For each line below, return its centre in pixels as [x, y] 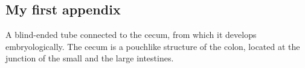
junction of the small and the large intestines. [90, 58]
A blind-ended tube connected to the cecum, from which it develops [131, 34]
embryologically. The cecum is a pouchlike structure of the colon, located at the [153, 46]
